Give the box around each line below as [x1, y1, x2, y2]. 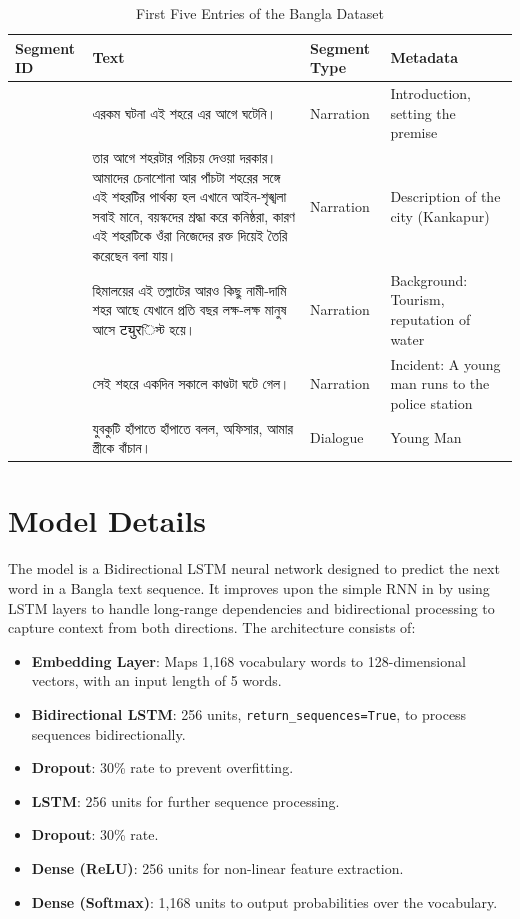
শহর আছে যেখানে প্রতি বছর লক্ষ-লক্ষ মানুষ [92, 299, 287, 320]
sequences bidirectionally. [31, 723, 186, 744]
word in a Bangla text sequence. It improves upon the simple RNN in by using [8, 577, 490, 598]
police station [390, 392, 473, 413]
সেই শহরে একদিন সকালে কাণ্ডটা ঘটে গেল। [92, 373, 290, 394]
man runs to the [390, 373, 490, 394]
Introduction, [390, 83, 471, 104]
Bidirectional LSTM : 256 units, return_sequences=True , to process [31, 703, 467, 724]
